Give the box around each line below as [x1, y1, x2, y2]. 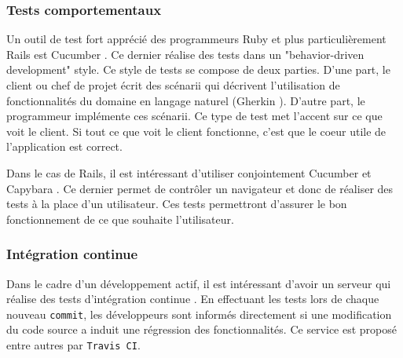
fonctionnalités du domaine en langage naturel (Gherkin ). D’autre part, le [6, 92, 365, 108]
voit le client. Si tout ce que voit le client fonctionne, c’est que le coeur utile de [6, 122, 387, 139]
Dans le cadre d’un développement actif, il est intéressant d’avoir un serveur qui [6, 275, 391, 291]
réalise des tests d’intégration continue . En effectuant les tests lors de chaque [6, 290, 379, 307]
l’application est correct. [6, 138, 123, 155]
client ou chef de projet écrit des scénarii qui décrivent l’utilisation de [6, 77, 340, 93]
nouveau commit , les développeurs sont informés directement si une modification [6, 305, 392, 322]
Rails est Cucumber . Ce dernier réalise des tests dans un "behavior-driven [6, 46, 365, 62]
